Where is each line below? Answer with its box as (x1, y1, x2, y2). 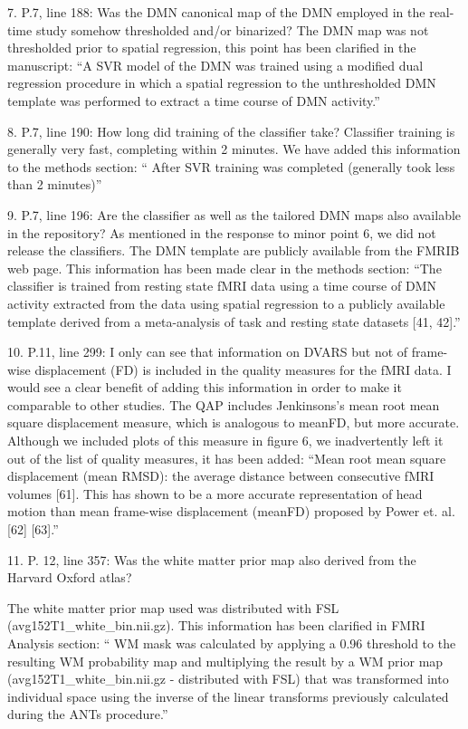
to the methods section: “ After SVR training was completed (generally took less (7, 157, 455, 176)
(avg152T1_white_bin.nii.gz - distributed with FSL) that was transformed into (7, 669, 449, 688)
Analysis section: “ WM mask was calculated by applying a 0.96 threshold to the (7, 634, 456, 652)
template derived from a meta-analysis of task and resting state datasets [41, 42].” (7, 312, 461, 331)
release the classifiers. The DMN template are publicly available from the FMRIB (7, 241, 460, 260)
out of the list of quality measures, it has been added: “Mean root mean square (7, 448, 446, 467)
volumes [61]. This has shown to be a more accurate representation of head (7, 484, 423, 503)
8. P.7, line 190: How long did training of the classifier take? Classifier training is (7, 121, 455, 140)
